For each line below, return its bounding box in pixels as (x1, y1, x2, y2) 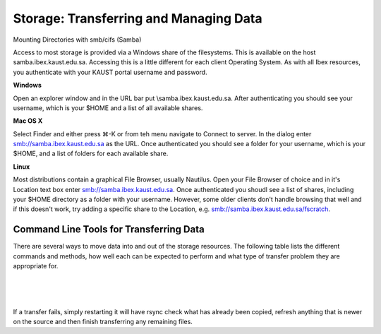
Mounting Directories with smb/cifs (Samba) (13, 35, 142, 44)
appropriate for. (13, 262, 59, 270)
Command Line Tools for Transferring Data (13, 223, 205, 236)
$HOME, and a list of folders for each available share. (13, 149, 169, 158)
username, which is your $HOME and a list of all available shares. (13, 103, 203, 112)
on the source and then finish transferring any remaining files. (13, 318, 193, 326)
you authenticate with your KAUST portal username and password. (13, 68, 207, 76)
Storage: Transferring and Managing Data (13, 11, 262, 26)
